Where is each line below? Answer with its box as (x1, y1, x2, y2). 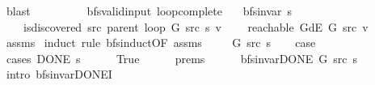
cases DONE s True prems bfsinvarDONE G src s (6, 49, 357, 66)
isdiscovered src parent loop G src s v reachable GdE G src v (23, 18, 369, 35)
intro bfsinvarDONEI (6, 66, 112, 83)
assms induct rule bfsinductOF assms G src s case (6, 34, 316, 51)
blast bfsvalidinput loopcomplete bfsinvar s (6, 2, 293, 19)
